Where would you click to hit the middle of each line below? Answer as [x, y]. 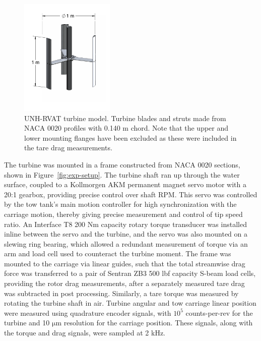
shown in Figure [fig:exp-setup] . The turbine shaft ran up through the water [122, 174]
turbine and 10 [27, 323]
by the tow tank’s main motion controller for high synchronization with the [120, 204]
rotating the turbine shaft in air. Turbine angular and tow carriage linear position [130, 303]
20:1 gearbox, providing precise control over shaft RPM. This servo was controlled [131, 194]
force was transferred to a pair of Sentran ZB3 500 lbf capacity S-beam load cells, [130, 273]
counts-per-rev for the [219, 312]
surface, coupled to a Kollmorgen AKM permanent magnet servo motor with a [125, 184]
